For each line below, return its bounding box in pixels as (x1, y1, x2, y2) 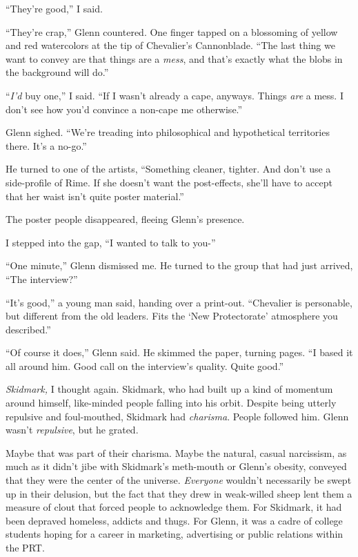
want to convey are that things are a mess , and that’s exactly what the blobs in (6, 51, 343, 66)
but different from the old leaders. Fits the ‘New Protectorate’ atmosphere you (6, 309, 338, 323)
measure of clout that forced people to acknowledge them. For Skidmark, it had (6, 500, 342, 514)
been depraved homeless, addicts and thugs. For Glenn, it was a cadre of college (6, 513, 343, 527)
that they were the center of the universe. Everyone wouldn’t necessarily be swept (6, 473, 352, 487)
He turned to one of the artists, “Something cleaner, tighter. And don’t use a (6, 162, 331, 176)
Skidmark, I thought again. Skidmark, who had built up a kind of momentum (6, 382, 333, 396)
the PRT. (6, 540, 45, 554)
